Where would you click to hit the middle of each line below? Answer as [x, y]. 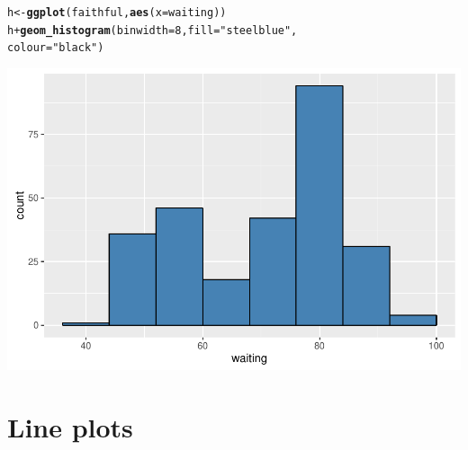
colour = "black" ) [56, 48]
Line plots [70, 426]
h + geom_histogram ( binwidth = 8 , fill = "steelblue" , [153, 30]
